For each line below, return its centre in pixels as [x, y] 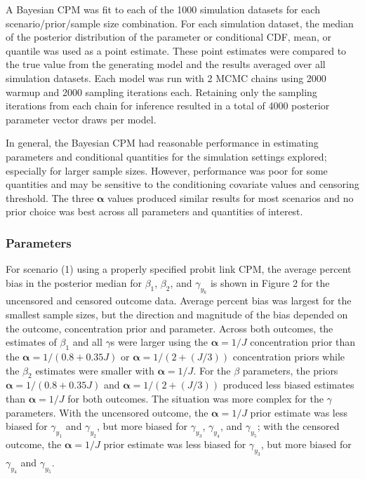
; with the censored [298, 426]
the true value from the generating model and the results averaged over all [166, 64]
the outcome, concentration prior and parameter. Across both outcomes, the [170, 328]
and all [87, 342]
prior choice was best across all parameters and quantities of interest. [154, 211]
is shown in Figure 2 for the [270, 282]
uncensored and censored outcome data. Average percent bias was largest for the [179, 301]
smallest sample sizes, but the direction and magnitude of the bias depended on [177, 315]
